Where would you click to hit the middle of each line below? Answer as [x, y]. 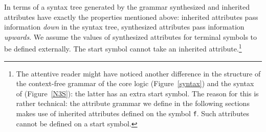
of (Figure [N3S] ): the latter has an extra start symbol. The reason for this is [137, 93]
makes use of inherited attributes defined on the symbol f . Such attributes [133, 113]
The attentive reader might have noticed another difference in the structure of [138, 73]
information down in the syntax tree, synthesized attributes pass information [124, 27]
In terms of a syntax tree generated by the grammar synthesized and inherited [127, 7]
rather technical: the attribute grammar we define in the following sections [133, 103]
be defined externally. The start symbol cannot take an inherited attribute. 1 [123, 48]
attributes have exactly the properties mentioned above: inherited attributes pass [131, 17]
